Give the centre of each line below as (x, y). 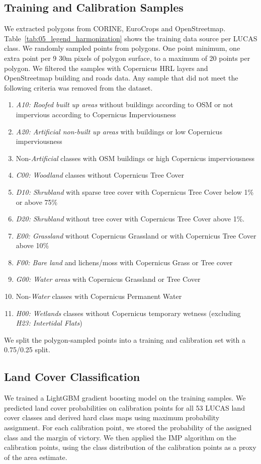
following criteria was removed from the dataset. (78, 87)
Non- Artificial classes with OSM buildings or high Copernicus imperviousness (135, 158)
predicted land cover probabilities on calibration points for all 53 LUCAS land (124, 407)
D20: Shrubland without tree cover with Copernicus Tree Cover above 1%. (130, 219)
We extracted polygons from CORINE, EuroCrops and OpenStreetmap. (115, 28)
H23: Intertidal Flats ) (49, 323)
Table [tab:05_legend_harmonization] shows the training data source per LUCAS (131, 38)
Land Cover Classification (72, 377)
